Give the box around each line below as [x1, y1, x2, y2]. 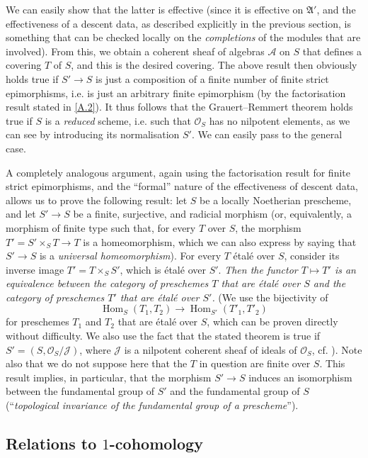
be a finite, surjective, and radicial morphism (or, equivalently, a [73, 206, 352, 221]
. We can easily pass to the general [191, 127, 343, 142]
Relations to [6, 432, 97, 454]
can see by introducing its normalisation [6, 127, 180, 142]
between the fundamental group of [6, 384, 155, 398]
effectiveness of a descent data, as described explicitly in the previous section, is [6, 16, 351, 30]
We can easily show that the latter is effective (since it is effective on [6, 2, 304, 16]
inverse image [6, 262, 64, 277]
